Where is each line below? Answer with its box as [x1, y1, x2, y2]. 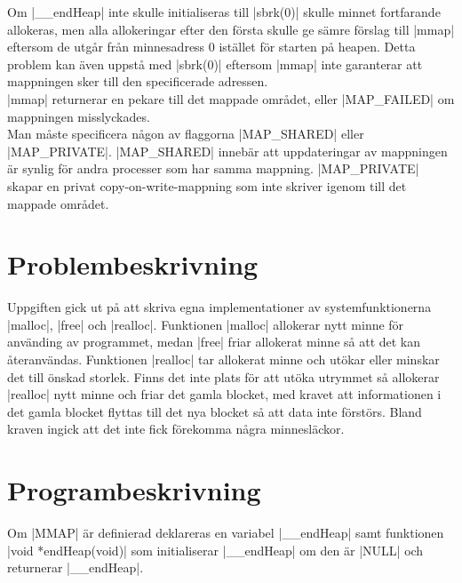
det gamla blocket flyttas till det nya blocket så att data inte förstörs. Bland [7, 402, 422, 420]
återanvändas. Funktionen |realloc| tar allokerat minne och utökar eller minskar [7, 350, 440, 369]
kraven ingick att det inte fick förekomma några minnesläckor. [7, 419, 345, 438]
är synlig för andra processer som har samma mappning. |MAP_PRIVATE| [7, 159, 419, 178]
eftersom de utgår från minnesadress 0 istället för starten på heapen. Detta [7, 37, 416, 56]
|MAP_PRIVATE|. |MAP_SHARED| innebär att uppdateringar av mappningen [7, 141, 448, 160]
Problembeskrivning [7, 246, 259, 283]
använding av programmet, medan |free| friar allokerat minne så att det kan [7, 332, 421, 351]
